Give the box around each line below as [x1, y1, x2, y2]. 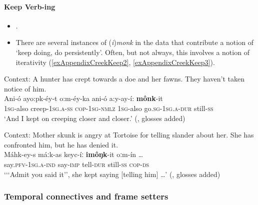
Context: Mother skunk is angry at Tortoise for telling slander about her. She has [4, 129, 254, 140]
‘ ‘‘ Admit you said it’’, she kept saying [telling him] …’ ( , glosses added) [4, 168, 220, 179]
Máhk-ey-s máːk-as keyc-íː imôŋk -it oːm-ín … [4, 149, 143, 159]
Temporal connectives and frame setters [4, 190, 168, 202]
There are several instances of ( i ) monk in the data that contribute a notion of [15, 37, 253, 47]
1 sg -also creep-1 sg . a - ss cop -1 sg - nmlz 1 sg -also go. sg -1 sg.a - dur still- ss [4, 102, 213, 113]
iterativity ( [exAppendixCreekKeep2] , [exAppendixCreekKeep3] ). [15, 56, 215, 67]
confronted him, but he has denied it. [4, 139, 118, 149]
